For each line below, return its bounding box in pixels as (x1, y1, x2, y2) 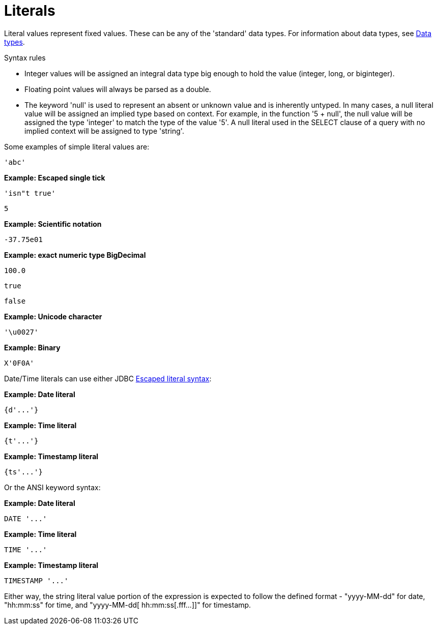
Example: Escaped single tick (4, 173, 105, 182)
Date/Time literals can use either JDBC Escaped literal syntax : (4, 374, 212, 383)
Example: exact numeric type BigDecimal (4, 250, 146, 259)
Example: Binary (4, 343, 61, 352)
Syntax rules (4, 53, 46, 62)
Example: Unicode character (4, 312, 102, 321)
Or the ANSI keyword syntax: (4, 483, 101, 492)
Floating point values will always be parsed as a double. (24, 84, 211, 94)
